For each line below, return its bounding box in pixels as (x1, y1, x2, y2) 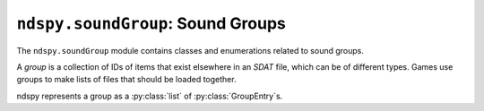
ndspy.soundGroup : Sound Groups (16, 13, 287, 33)
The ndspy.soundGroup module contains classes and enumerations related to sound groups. (16, 45, 365, 55)
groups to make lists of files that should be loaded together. (16, 74, 237, 85)
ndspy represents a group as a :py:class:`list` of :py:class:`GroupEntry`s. (16, 90, 283, 101)
